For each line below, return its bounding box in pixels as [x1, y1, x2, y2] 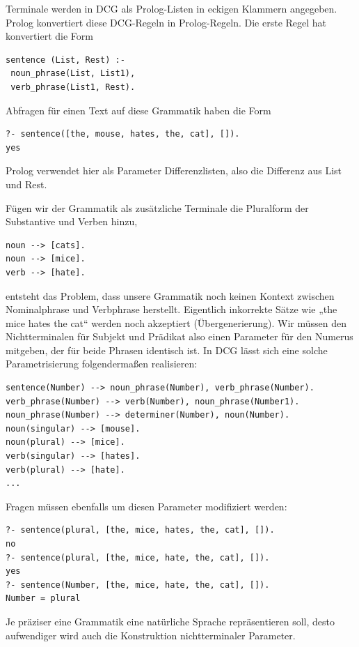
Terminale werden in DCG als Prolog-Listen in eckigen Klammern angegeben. [6, 1, 337, 15]
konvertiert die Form [6, 29, 93, 43]
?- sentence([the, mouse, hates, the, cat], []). [6, 129, 240, 139]
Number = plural [6, 593, 81, 604]
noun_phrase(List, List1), [10, 68, 136, 79]
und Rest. [6, 176, 47, 191]
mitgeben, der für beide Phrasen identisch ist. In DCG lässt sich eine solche [6, 342, 328, 357]
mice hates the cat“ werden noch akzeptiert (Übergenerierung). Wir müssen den [6, 315, 347, 330]
